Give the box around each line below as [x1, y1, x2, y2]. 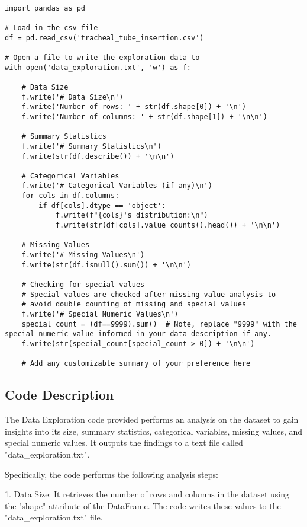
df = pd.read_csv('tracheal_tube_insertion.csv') [5, 33, 204, 42]
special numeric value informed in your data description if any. [5, 330, 272, 338]
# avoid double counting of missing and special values [21, 300, 247, 309]
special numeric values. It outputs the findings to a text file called [5, 436, 243, 449]
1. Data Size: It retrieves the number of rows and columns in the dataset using [5, 488, 289, 500]
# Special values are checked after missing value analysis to [21, 290, 276, 299]
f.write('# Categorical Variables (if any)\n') [21, 181, 212, 190]
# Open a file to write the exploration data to [5, 53, 200, 62]
